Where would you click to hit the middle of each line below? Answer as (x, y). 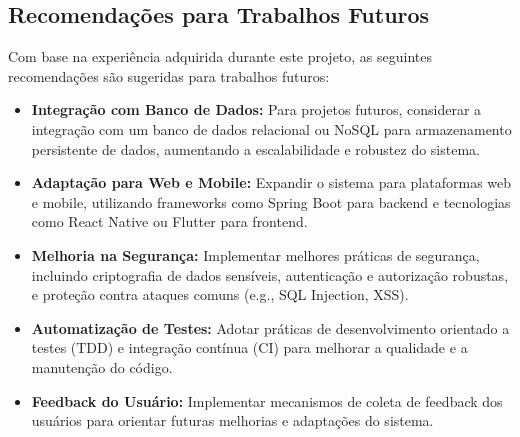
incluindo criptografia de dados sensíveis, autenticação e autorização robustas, (270, 274)
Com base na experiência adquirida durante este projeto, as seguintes (220, 56)
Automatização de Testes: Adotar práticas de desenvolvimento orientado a (270, 327)
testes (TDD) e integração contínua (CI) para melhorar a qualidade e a (249, 347)
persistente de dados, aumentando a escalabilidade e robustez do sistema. (255, 148)
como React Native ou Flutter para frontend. (169, 221)
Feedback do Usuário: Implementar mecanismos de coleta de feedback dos (267, 400)
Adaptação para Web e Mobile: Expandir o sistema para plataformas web (271, 182)
